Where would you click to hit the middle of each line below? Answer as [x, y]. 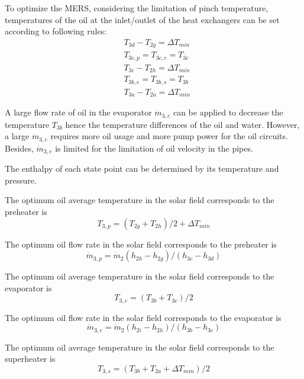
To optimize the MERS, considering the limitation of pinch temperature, [137, 8]
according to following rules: [56, 31]
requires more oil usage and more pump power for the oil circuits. [169, 136]
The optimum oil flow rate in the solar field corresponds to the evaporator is [143, 317]
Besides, [19, 148]
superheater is [30, 359]
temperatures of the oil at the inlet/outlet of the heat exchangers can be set [142, 19]
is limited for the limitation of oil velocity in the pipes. [154, 148]
